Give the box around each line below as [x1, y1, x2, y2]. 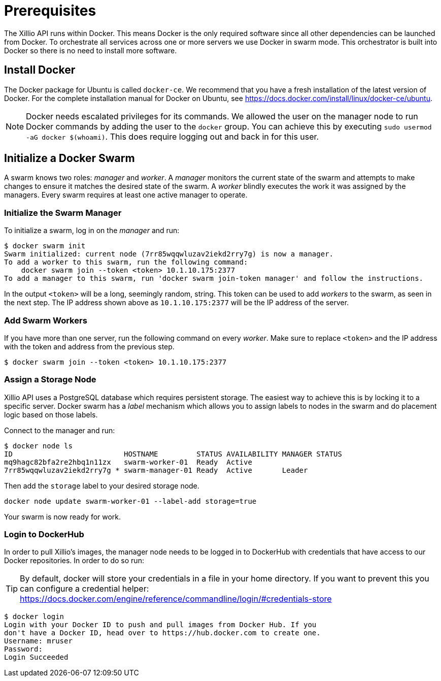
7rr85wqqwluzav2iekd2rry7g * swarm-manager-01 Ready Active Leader [4, 466, 308, 474]
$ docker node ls [4, 441, 73, 450]
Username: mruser [4, 637, 73, 645]
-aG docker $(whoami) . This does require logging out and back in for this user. [26, 131, 319, 142]
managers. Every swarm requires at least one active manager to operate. [4, 190, 248, 200]
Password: [4, 645, 43, 654]
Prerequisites [4, 2, 96, 19]
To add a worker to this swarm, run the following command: [4, 258, 248, 267]
